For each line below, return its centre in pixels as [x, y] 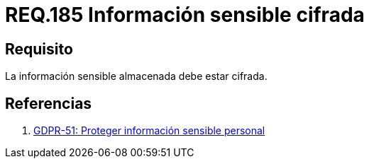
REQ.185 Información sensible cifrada [185, 15]
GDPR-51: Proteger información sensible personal [149, 131]
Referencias [49, 103]
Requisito [39, 49]
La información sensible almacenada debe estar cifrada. [136, 76]
